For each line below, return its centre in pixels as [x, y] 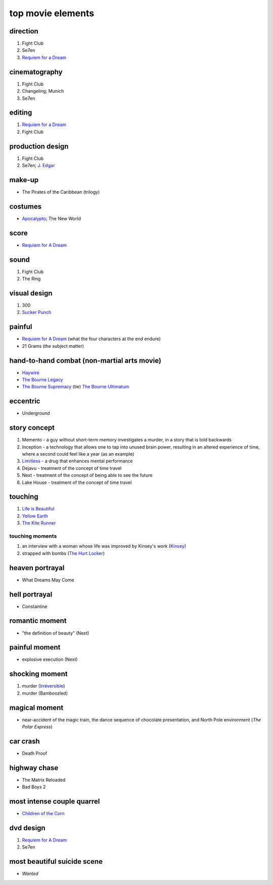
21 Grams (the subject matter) [53, 346]
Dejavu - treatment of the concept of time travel [72, 468]
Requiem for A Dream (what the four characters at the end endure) [92, 339]
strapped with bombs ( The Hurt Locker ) [63, 553]
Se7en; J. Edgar [38, 166]
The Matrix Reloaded [44, 780]
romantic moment [38, 621]
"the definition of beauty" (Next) [56, 633]
